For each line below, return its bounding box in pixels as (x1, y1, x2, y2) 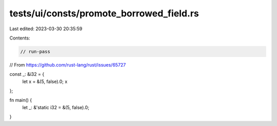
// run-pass (20, 49, 51, 54)
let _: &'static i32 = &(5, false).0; (22, 104, 90, 110)
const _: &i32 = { (9, 71, 45, 77)
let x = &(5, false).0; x (22, 78, 68, 85)
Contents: (9, 35, 30, 41)
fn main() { (9, 97, 32, 103)
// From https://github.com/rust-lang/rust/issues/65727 (9, 61, 126, 68)
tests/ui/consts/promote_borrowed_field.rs (9, 8, 200, 19)
